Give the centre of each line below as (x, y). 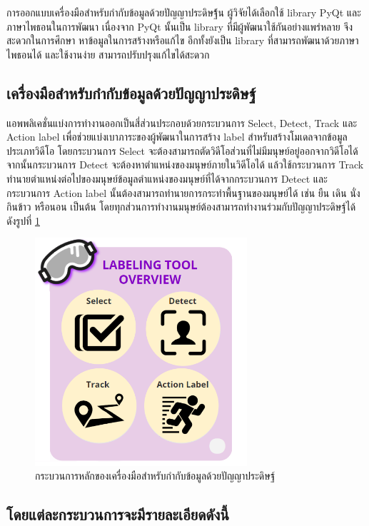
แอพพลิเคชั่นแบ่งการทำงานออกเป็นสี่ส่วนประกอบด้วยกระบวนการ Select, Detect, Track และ (182, 122)
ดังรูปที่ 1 (23, 220)
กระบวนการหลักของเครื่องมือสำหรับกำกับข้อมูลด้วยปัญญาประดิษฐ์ (155, 476)
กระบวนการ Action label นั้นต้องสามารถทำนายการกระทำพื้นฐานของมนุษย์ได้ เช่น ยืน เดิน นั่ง (183, 192)
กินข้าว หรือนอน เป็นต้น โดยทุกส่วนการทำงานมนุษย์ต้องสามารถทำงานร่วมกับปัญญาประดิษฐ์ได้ (181, 207)
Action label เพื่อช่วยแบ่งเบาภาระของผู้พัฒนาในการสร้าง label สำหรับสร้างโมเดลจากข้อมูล (177, 137)
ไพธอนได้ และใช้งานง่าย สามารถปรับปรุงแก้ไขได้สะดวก (108, 54)
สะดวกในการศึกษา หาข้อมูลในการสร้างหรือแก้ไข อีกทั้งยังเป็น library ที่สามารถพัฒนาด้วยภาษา (183, 40)
